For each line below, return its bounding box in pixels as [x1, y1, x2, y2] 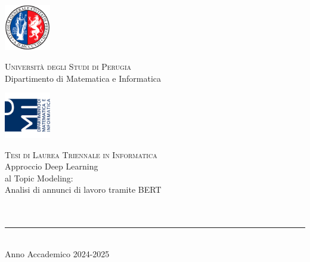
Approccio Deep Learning [5, 160, 98, 172]
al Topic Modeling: [5, 171, 73, 184]
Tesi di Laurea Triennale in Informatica [5, 148, 157, 161]
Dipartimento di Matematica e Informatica [5, 72, 161, 84]
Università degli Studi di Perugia [5, 60, 132, 73]
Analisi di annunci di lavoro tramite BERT [5, 183, 162, 196]
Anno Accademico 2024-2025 [5, 247, 110, 260]
